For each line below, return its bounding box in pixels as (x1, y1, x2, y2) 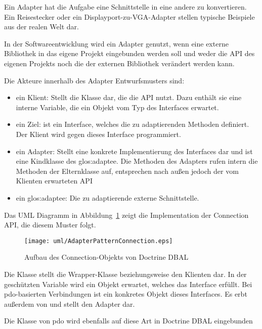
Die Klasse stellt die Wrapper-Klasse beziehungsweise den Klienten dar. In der (4, 268, 247, 279)
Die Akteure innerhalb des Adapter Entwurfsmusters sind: (4, 75, 185, 85)
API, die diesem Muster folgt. (4, 219, 96, 230)
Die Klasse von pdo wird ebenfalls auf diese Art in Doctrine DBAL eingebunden (4, 315, 253, 326)
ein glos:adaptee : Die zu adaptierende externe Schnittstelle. (16, 192, 199, 203)
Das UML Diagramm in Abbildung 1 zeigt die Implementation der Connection (4, 209, 249, 220)
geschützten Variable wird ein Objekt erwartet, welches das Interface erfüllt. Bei (4, 278, 252, 289)
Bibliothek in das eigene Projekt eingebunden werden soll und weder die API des (4, 48, 255, 59)
